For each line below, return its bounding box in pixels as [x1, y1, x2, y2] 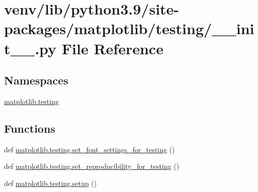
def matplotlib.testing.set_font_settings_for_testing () [4, 144, 175, 154]
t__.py [4, 38, 57, 58]
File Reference [61, 38, 163, 58]
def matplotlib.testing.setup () [4, 177, 97, 188]
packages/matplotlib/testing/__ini [4, 18, 254, 39]
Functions [4, 120, 55, 136]
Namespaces [4, 72, 68, 88]
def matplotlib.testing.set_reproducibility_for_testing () [4, 161, 180, 171]
